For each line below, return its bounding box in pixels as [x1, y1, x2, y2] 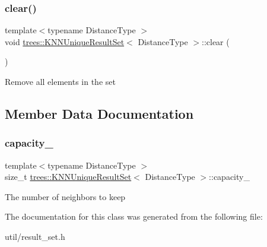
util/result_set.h [5, 230, 65, 242]
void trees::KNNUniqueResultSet [5, 35, 125, 47]
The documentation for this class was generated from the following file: [5, 210, 263, 223]
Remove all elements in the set [5, 75, 116, 87]
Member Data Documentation [5, 104, 194, 122]
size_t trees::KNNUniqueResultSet [5, 170, 132, 183]
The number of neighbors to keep [5, 190, 126, 202]
